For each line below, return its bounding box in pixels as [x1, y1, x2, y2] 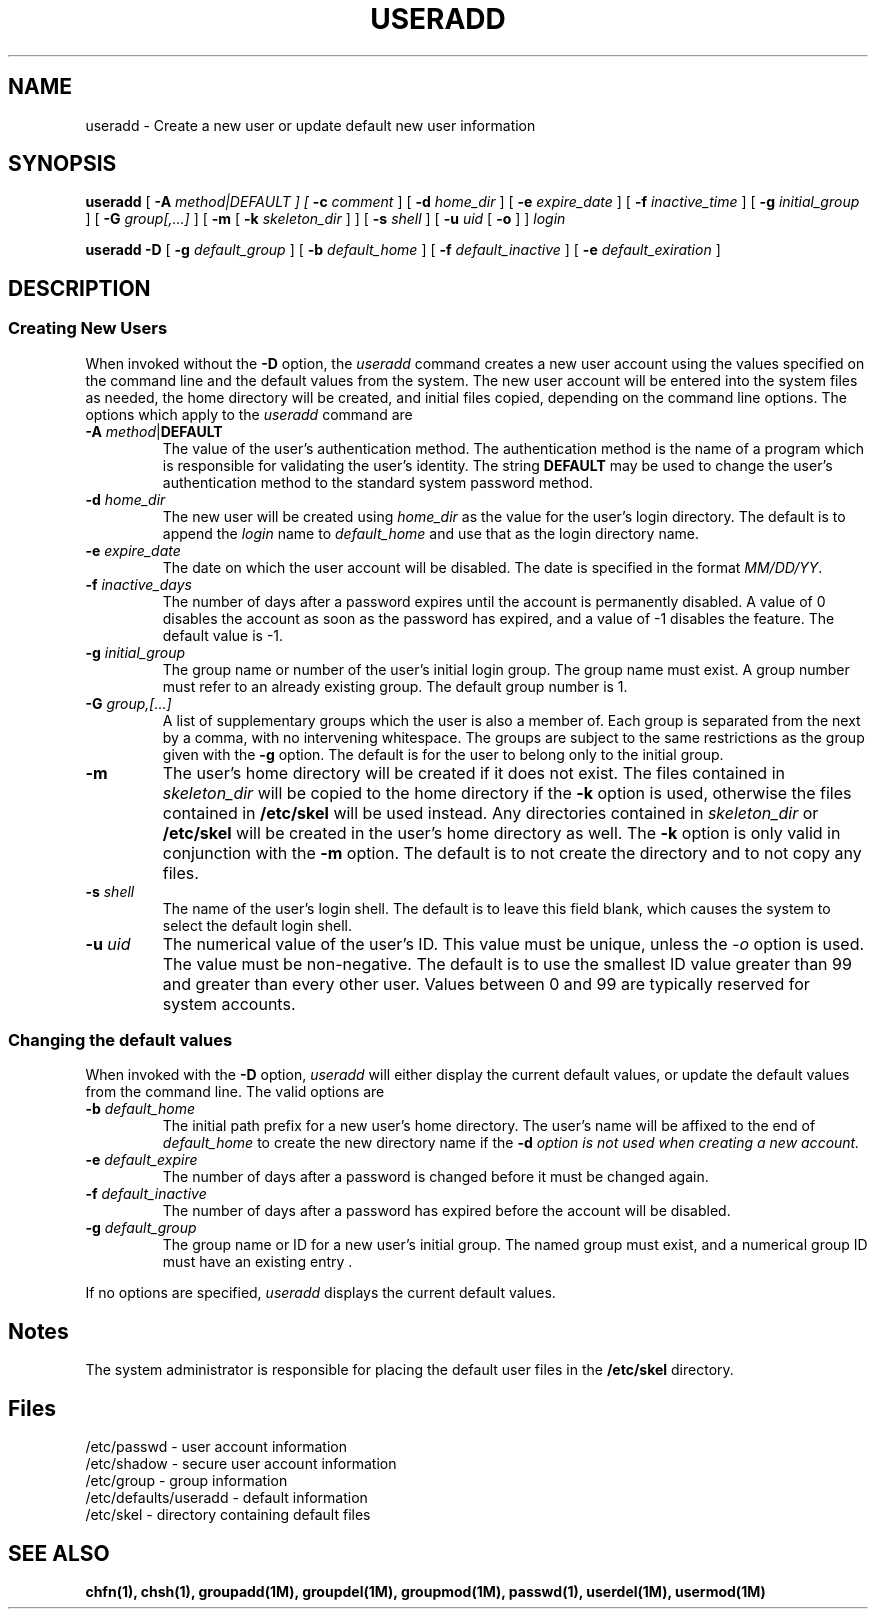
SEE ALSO [8, 1540, 110, 1566]
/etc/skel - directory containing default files [85, 1506, 371, 1524]
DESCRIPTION [8, 275, 151, 301]
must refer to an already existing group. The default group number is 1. [162, 677, 628, 695]
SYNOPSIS [8, 151, 117, 177]
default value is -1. [162, 626, 284, 644]
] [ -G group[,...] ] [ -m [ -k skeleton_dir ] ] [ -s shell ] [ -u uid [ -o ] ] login [85, 210, 566, 228]
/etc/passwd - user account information [85, 1438, 347, 1456]
